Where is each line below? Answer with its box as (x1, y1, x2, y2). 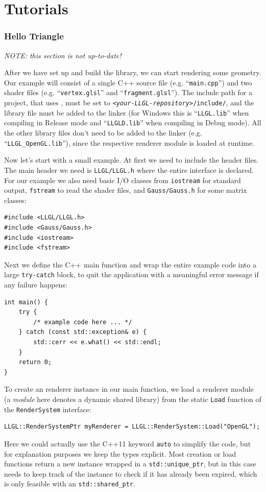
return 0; (18, 359, 52, 366)
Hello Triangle (4, 30, 64, 42)
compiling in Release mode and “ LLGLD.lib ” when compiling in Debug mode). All (4, 117, 261, 128)
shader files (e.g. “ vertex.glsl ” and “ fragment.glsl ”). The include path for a (4, 87, 252, 98)
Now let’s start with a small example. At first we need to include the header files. (4, 154, 259, 165)
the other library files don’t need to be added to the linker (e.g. (4, 127, 202, 138)
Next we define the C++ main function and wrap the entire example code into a (4, 259, 256, 270)
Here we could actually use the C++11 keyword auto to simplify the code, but (4, 438, 251, 449)
